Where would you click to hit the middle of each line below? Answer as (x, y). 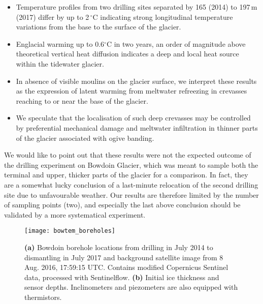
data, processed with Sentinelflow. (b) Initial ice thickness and (122, 277)
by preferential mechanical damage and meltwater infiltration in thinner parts (137, 127)
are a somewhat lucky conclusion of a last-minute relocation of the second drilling (131, 184)
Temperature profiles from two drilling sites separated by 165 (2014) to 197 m (137, 7)
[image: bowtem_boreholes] (70, 231)
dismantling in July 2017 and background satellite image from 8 (124, 257)
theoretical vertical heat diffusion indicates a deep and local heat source (127, 54)
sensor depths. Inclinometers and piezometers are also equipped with (131, 287)
